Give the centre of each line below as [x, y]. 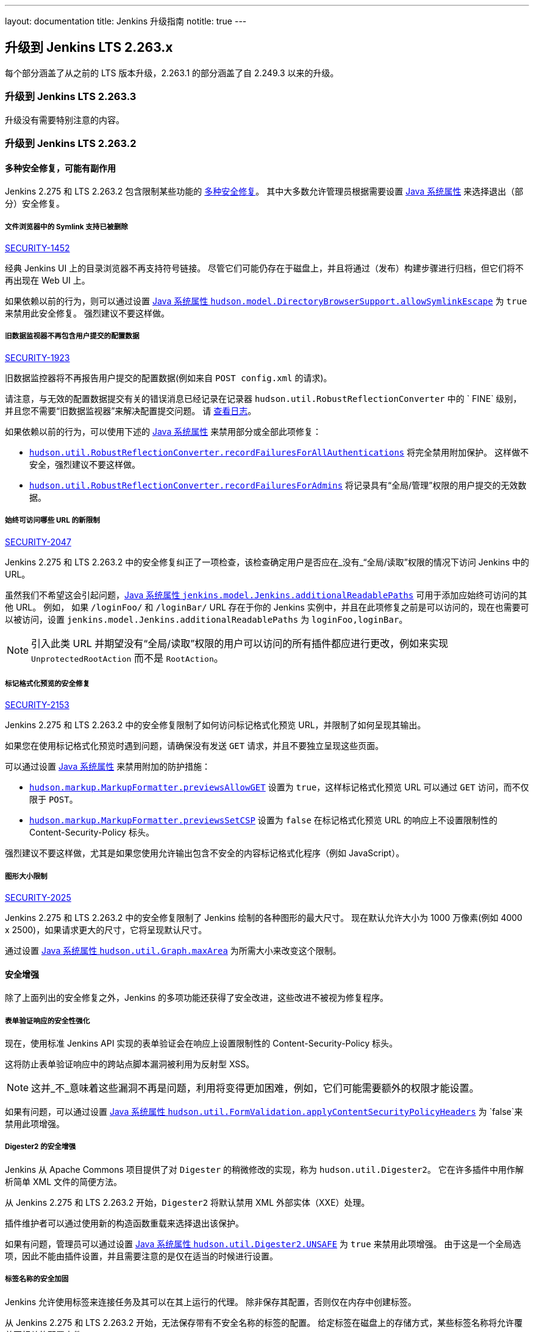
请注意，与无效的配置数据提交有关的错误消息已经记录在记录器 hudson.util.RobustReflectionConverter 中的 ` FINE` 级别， [263, 398]
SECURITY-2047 [38, 542]
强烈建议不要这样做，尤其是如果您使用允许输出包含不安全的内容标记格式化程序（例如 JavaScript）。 [205, 853]
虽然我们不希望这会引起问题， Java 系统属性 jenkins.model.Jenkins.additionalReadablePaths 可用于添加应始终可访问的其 [266, 595]
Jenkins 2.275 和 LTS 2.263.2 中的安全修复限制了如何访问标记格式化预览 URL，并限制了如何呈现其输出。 [215, 725]
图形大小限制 [26, 876]
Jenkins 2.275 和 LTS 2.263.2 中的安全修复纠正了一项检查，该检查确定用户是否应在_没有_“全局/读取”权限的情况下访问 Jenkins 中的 [267, 562]
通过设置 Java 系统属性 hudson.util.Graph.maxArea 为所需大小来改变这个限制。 [173, 951]
